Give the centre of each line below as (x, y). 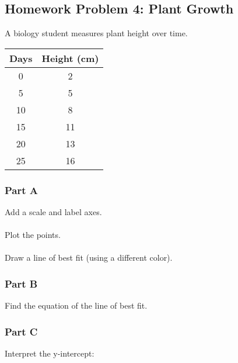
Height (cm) (70, 58)
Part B (21, 283)
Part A (22, 190)
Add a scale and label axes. (53, 212)
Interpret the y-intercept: (50, 353)
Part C (21, 331)
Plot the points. (33, 235)
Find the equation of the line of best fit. (76, 305)
